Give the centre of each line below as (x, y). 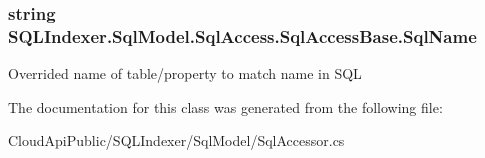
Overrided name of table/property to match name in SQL (185, 73)
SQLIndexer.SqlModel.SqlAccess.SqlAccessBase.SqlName (242, 35)
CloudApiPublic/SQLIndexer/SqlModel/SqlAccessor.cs (176, 140)
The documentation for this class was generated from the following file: (225, 106)
